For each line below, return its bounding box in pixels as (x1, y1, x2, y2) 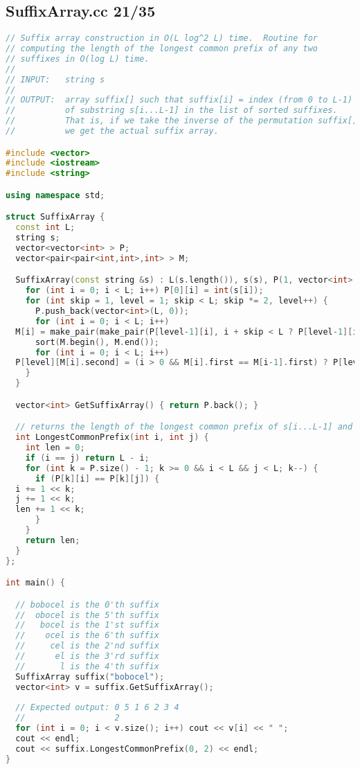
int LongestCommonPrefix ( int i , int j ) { (15, 432, 209, 443)
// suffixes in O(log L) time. (6, 53, 150, 64)
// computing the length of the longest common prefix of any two (6, 44, 318, 54)
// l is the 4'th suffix (15, 661, 159, 671)
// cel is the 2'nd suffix (15, 641, 159, 651)
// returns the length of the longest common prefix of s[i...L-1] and (15, 422, 353, 432)
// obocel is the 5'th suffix (15, 610, 159, 620)
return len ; (25, 535, 80, 545)
